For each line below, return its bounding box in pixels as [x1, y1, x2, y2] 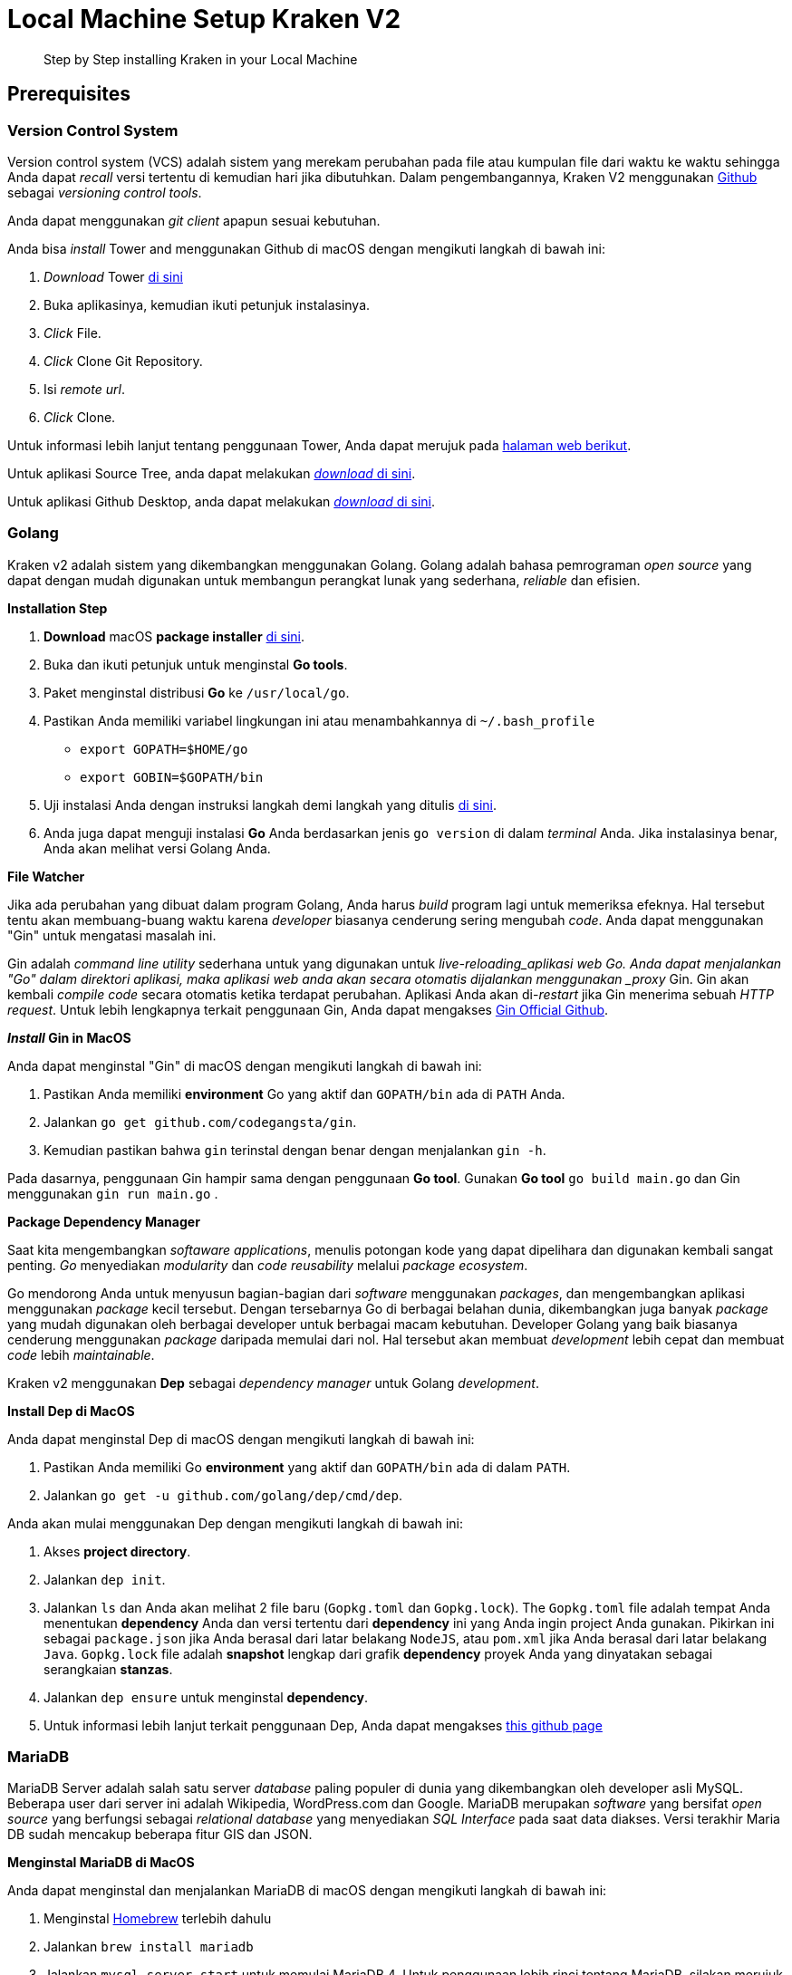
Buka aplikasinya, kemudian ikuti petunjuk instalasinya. [43, 296, 371, 313]
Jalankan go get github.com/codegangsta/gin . [43, 1113, 357, 1130]
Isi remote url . [43, 381, 125, 397]
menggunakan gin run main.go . [7, 1185, 218, 1201]
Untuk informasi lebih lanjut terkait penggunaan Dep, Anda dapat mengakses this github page [43, 1717, 603, 1733]
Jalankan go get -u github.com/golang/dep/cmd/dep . [43, 1487, 402, 1503]
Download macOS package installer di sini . [43, 628, 304, 644]
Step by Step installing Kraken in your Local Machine [43, 51, 358, 67]
